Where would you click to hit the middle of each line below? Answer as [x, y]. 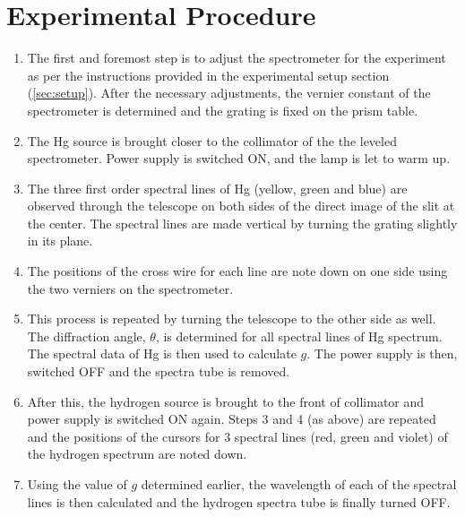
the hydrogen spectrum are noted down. [137, 454]
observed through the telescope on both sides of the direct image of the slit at [241, 206]
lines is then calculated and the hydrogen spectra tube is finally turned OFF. [239, 501]
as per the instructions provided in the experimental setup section [208, 75]
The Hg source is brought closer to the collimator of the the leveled [212, 140]
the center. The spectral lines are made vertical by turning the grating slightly [242, 223]
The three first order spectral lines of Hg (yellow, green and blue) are [217, 188]
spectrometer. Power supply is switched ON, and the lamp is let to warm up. [239, 158]
